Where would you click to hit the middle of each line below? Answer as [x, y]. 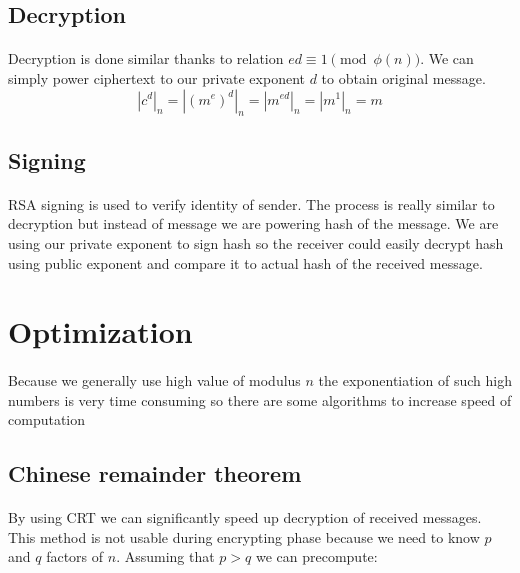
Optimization [100, 331]
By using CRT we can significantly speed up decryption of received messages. [245, 517]
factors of [75, 556]
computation [47, 419]
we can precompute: [316, 556]
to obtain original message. [403, 77]
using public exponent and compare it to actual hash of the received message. [245, 262]
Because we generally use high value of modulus [154, 380]
